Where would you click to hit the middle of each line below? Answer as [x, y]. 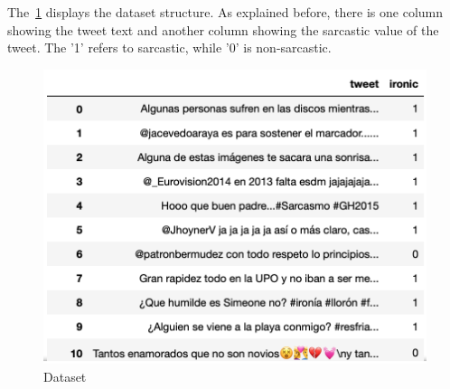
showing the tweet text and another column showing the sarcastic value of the [223, 29]
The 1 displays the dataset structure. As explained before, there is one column [225, 12]
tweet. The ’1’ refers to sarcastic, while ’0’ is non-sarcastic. [169, 47]
